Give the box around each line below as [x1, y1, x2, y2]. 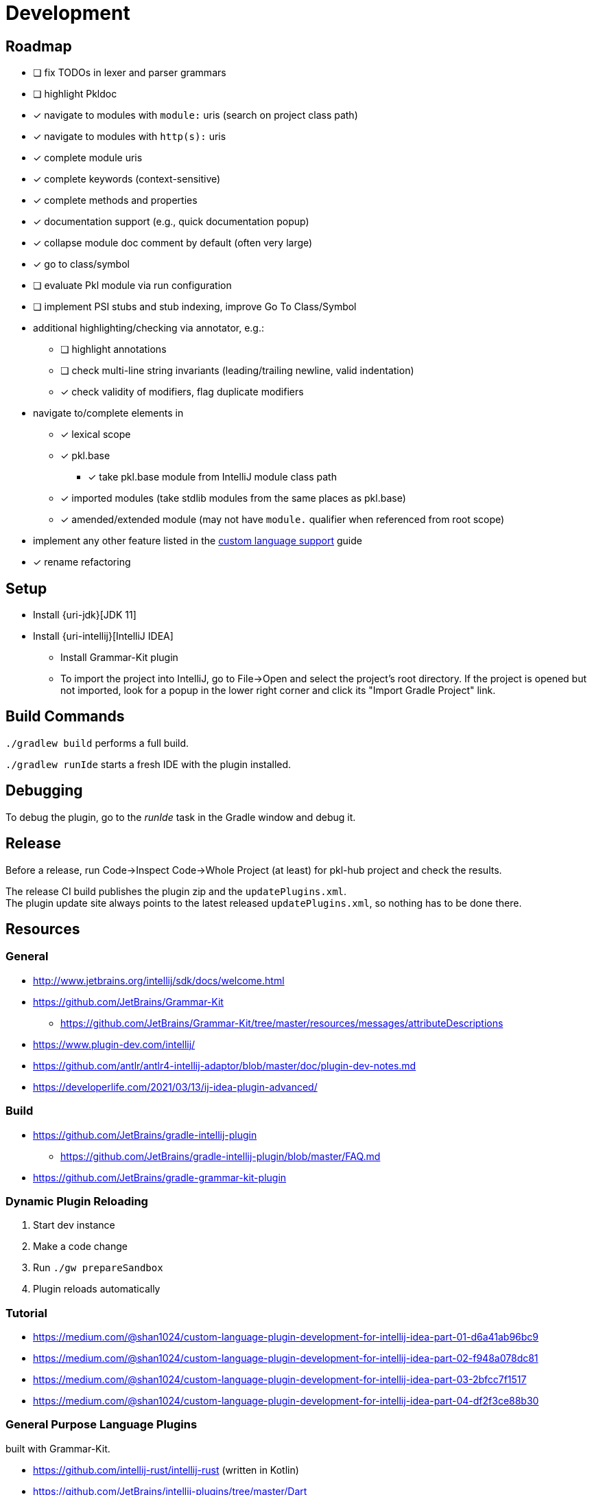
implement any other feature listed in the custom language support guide [33, 535, 362, 547]
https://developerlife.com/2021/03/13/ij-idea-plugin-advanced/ [33, 1080, 318, 1093]
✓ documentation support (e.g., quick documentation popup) [33, 216, 309, 228]
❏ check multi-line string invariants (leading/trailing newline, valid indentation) [60, 364, 414, 377]
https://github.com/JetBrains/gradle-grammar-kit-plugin [33, 1171, 287, 1183]
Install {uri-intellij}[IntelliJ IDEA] [33, 630, 174, 642]
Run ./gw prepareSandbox [33, 1262, 163, 1274]
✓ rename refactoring [33, 556, 131, 568]
